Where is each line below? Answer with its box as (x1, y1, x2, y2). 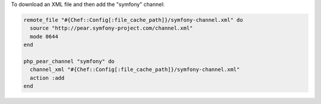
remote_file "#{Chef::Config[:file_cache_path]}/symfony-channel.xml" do (23, 17, 243, 23)
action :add (30, 74, 65, 81)
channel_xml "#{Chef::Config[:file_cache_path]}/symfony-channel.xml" (30, 66, 240, 73)
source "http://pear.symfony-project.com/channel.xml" (30, 25, 193, 32)
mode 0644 (30, 33, 59, 40)
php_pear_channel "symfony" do (23, 58, 115, 64)
